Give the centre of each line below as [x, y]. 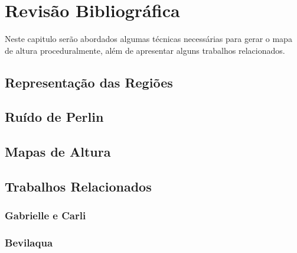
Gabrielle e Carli [45, 215]
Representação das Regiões [89, 82]
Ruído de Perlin [54, 117]
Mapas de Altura [58, 152]
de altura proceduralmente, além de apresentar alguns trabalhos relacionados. [145, 50]
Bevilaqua [29, 243]
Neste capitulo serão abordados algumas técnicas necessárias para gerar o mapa [148, 39]
